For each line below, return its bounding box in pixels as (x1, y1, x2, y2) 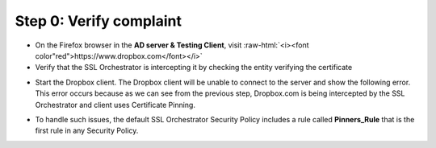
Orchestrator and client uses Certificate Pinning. (35, 100, 195, 109)
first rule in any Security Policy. (35, 125, 139, 136)
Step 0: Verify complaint (15, 12, 182, 30)
